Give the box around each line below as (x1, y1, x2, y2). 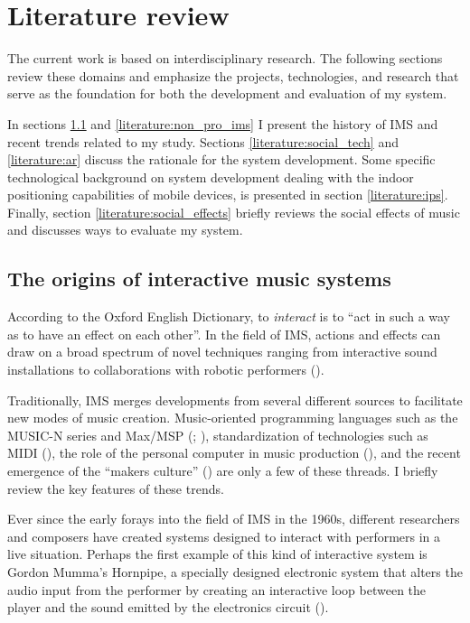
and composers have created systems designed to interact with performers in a (7, 526, 441, 545)
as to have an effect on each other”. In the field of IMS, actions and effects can (7, 324, 441, 343)
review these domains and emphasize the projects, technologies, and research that (7, 66, 459, 85)
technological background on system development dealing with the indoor (7, 167, 414, 186)
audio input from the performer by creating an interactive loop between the (7, 580, 427, 599)
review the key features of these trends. (7, 479, 224, 497)
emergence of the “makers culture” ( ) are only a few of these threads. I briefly (7, 461, 438, 480)
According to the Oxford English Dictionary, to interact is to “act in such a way (7, 307, 451, 326)
